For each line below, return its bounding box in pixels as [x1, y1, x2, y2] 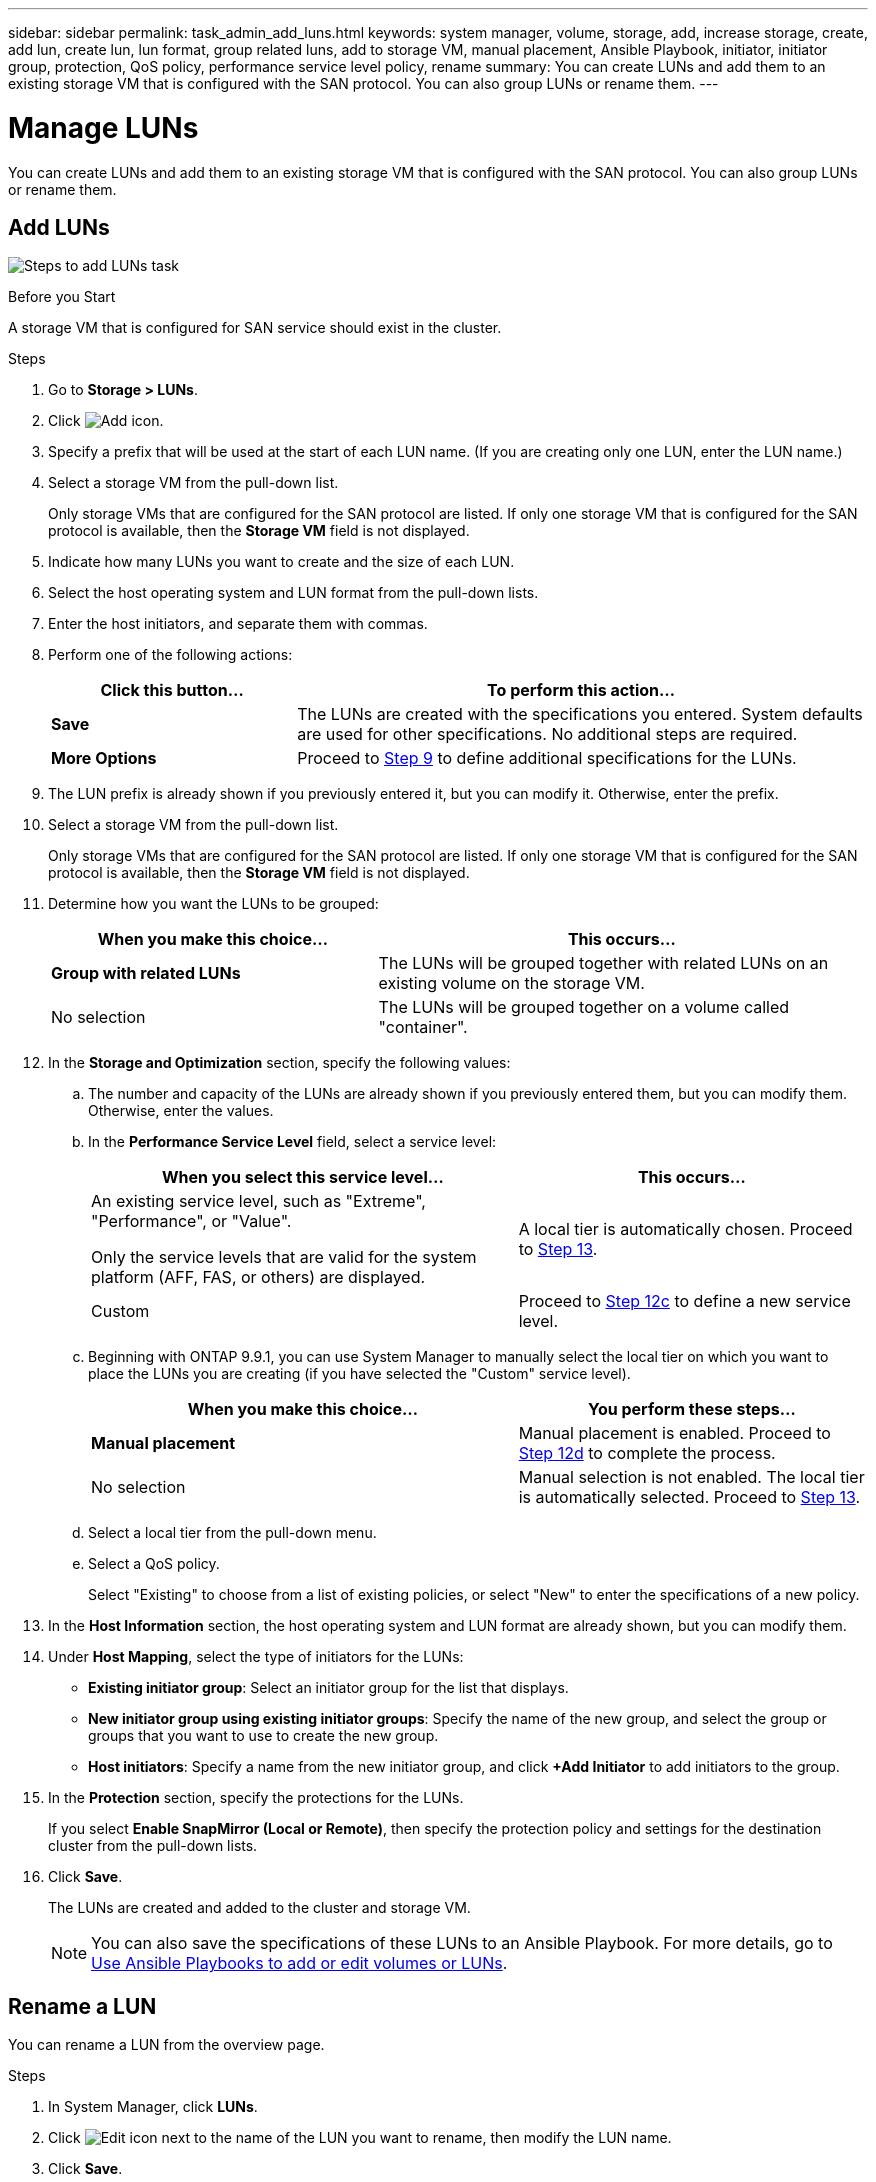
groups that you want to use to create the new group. [88, 1727, 439, 1745]
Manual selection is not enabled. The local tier [518, 1467, 865, 1488]
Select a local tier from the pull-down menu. [88, 1524, 377, 1542]
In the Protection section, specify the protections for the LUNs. [48, 1789, 464, 1807]
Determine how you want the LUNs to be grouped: [48, 895, 379, 913]
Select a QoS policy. [88, 1555, 220, 1573]
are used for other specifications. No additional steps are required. [297, 724, 798, 745]
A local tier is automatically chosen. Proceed [518, 1219, 853, 1240]
